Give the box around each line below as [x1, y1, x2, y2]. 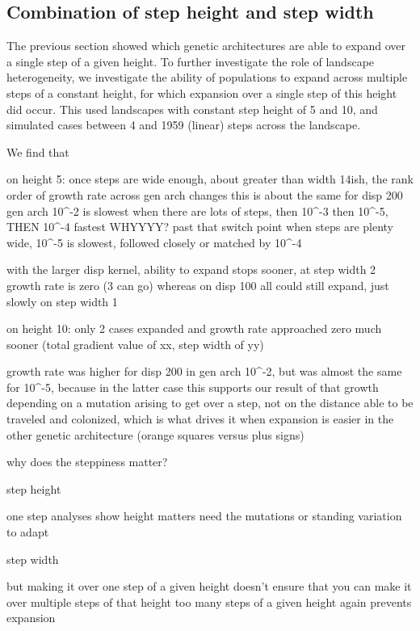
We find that [6, 143, 69, 160]
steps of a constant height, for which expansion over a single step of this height [6, 84, 397, 101]
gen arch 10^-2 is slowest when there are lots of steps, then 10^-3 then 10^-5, [6, 202, 388, 219]
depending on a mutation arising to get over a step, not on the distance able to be [6, 394, 414, 411]
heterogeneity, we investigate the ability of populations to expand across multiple [6, 69, 408, 86]
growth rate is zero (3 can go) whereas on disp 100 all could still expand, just [6, 276, 389, 293]
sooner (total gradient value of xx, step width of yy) [6, 335, 264, 352]
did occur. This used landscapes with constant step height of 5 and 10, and [6, 100, 378, 117]
